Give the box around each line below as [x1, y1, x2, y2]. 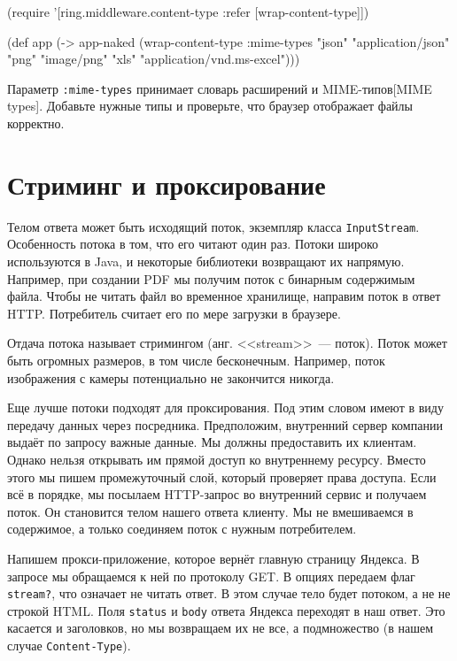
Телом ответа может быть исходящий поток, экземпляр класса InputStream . [7, 217, 420, 235]
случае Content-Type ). [7, 636, 131, 654]
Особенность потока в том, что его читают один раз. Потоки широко [7, 234, 379, 253]
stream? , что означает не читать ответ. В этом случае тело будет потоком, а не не [7, 584, 451, 603]
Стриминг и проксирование [7, 165, 326, 202]
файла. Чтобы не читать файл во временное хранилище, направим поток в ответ [7, 287, 441, 305]
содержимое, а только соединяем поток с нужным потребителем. [7, 519, 357, 538]
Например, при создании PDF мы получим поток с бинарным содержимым [7, 269, 415, 288]
